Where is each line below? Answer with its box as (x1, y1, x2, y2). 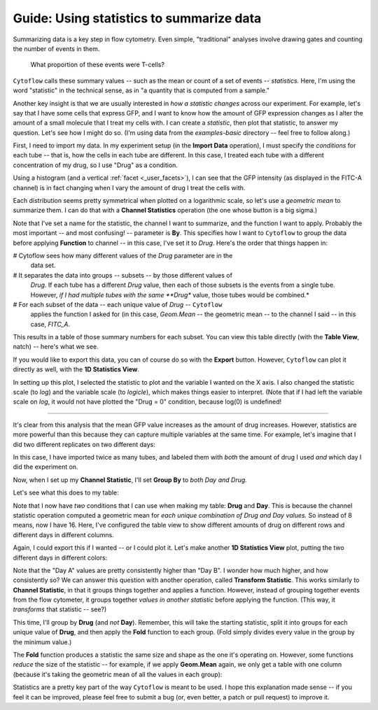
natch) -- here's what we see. (13, 343, 99, 351)
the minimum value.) (13, 637, 72, 646)
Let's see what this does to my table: (13, 488, 119, 497)
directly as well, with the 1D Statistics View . (13, 365, 140, 374)
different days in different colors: (13, 553, 108, 562)
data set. (30, 261, 56, 269)
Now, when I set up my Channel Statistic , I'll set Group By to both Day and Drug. (13, 476, 248, 484)
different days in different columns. (13, 530, 115, 539)
